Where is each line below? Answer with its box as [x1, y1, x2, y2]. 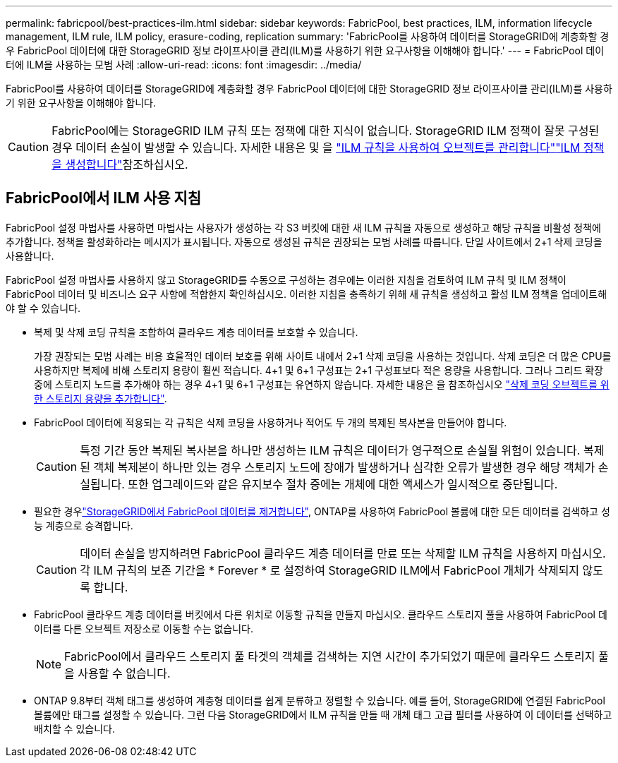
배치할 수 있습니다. [34, 722, 115, 735]
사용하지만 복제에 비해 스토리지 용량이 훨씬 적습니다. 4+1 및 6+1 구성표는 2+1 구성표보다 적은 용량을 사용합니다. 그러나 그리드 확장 [34, 364, 603, 376]
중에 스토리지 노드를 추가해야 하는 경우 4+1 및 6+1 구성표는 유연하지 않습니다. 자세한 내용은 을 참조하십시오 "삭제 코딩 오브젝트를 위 [34, 378, 610, 390]
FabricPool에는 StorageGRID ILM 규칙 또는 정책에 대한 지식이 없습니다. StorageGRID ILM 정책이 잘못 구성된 [51, 124, 600, 138]
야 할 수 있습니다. [6, 301, 81, 314]
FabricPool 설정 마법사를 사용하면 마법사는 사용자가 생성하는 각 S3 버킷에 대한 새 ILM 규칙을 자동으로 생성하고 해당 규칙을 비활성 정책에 [6, 221, 601, 234]
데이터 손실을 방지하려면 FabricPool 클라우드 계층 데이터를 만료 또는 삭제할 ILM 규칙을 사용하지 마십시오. [80, 546, 606, 560]
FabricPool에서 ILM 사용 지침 [6, 189, 202, 208]
